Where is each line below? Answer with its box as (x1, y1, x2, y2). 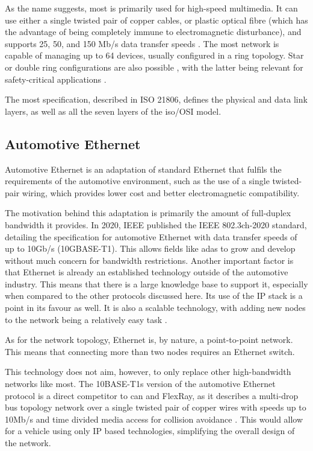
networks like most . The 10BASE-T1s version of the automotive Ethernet (5, 377, 276, 390)
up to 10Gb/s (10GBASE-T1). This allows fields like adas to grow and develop (5, 242, 296, 255)
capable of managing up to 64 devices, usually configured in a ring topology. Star (5, 49, 304, 62)
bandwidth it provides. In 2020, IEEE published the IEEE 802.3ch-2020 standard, (5, 218, 307, 231)
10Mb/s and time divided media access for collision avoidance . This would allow (5, 412, 303, 425)
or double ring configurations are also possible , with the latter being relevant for (5, 60, 303, 73)
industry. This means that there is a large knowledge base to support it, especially (5, 277, 308, 290)
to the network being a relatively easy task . (5, 313, 167, 325)
